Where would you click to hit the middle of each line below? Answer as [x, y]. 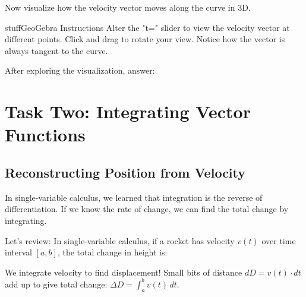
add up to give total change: [56, 284]
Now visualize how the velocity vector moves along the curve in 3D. [128, 7]
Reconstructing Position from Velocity [125, 172]
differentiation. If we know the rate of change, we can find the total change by [147, 209]
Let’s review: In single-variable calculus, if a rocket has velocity [120, 240]
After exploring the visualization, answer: [80, 70]
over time [279, 240]
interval [18, 252]
